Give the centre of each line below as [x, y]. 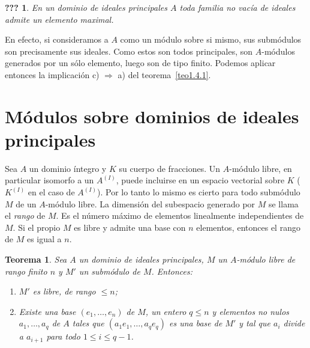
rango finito [26, 271]
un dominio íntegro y [68, 168]
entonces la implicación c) [52, 74]
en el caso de [51, 192]
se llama [283, 203]
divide [294, 323]
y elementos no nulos [251, 311]
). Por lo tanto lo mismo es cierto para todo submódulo [198, 192]
